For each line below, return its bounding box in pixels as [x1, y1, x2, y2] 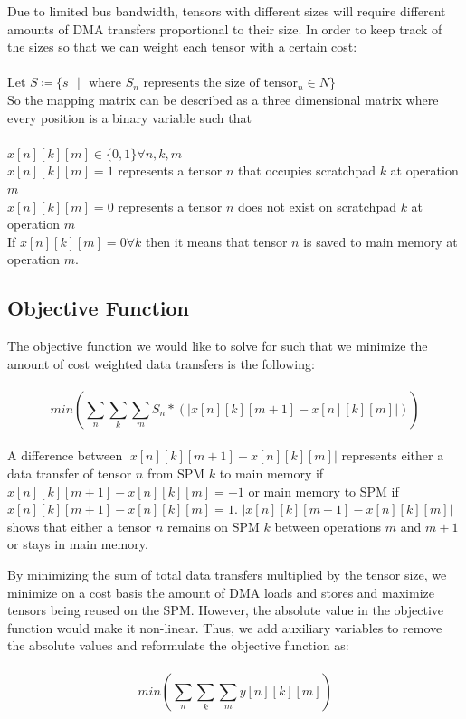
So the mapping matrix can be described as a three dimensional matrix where [7, 90, 439, 109]
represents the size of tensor [143, 77, 298, 90]
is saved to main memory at [303, 232, 458, 251]
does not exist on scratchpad [238, 196, 396, 215]
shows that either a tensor [7, 516, 152, 535]
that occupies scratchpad [238, 161, 376, 180]
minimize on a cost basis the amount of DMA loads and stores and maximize [7, 582, 434, 601]
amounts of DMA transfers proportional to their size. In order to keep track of [7, 19, 442, 38]
